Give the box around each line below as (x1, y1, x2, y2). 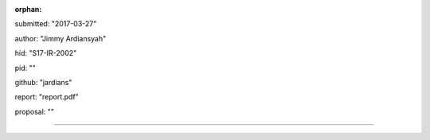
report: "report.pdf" (14, 92, 79, 102)
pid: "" (14, 63, 36, 72)
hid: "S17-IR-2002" (14, 49, 77, 58)
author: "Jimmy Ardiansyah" (14, 33, 107, 43)
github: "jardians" (14, 77, 72, 87)
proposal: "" (14, 107, 55, 116)
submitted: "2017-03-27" (14, 19, 97, 29)
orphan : (14, 5, 42, 14)
